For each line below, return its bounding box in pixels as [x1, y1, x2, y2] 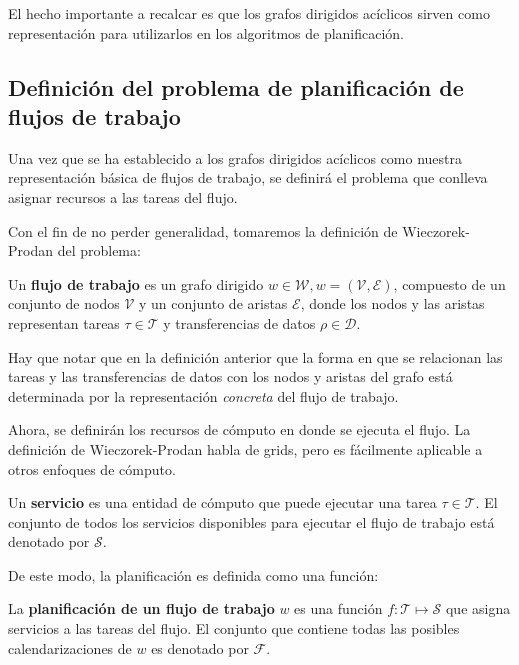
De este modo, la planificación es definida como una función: [8, 564, 379, 585]
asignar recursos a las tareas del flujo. [8, 186, 238, 207]
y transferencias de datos [163, 312, 316, 333]
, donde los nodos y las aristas [300, 293, 485, 314]
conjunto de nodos [8, 293, 120, 314]
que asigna [445, 598, 511, 619]
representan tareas [8, 312, 120, 333]
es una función [294, 598, 383, 619]
